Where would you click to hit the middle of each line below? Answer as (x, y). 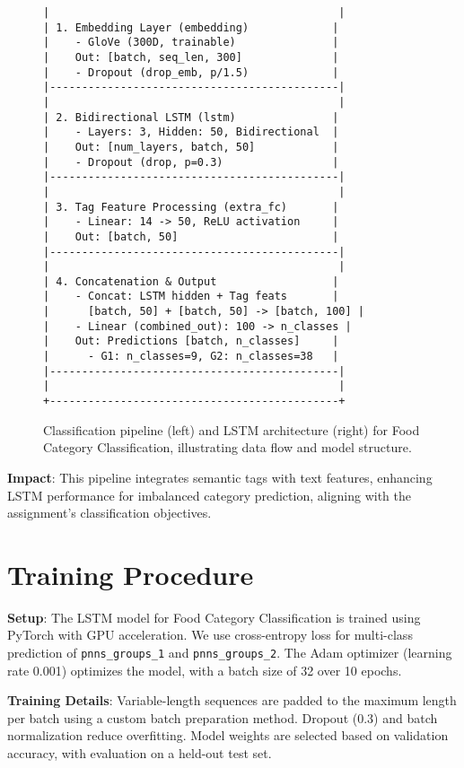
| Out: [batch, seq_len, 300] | (191, 57)
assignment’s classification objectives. (109, 513)
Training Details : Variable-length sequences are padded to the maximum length (232, 700)
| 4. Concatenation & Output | (191, 281)
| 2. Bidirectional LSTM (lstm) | (191, 117)
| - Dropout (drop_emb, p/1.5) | (191, 72)
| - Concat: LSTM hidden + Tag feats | (191, 297)
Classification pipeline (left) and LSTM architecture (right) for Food (232, 429)
